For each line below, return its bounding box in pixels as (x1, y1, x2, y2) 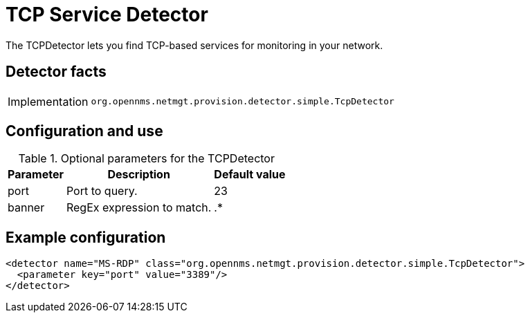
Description (107, 167, 170, 182)
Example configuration (6, 228, 166, 246)
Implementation (8, 94, 89, 109)
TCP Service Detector (6, 3, 208, 26)
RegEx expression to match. (66, 200, 212, 215)
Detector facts (6, 63, 107, 81)
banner (8, 200, 45, 215)
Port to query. (66, 184, 138, 198)
